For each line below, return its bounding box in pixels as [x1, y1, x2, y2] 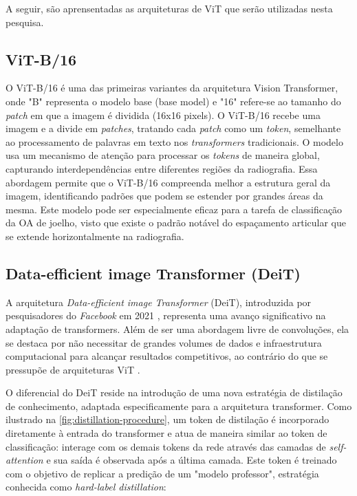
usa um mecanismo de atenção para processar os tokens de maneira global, [6, 148, 320, 162]
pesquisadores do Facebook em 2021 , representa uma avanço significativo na [6, 308, 326, 323]
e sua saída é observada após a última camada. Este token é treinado [46, 453, 337, 467]
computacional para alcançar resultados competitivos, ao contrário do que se [6, 349, 328, 363]
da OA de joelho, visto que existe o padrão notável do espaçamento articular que [6, 215, 346, 230]
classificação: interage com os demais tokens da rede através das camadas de [6, 439, 326, 453]
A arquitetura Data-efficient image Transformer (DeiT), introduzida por [6, 294, 312, 309]
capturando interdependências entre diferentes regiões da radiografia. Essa [6, 161, 318, 175]
